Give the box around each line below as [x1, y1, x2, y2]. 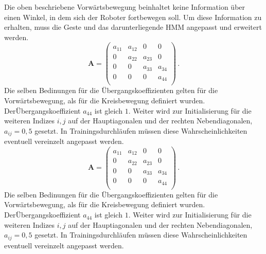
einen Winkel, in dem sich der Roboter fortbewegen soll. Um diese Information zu [4, 11, 262, 22]
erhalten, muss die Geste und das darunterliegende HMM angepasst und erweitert [4, 22, 262, 32]
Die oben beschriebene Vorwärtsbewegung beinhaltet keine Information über [4, 2, 245, 12]
